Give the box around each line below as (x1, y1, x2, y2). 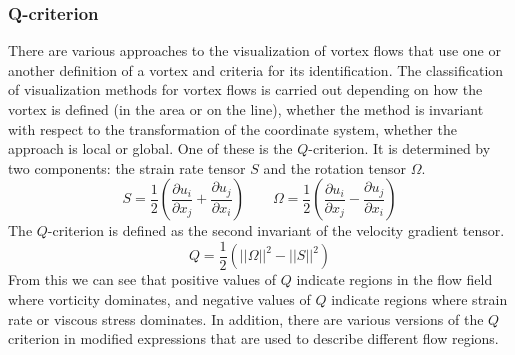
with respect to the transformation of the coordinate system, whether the (8, 118, 457, 139)
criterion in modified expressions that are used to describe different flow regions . (8, 328, 499, 349)
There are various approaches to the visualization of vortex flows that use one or (8, 40, 501, 61)
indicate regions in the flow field (296, 269, 493, 290)
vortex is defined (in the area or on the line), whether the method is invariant (8, 99, 484, 119)
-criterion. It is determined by (308, 138, 491, 159)
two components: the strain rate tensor (8, 157, 246, 178)
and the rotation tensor (263, 157, 406, 178)
